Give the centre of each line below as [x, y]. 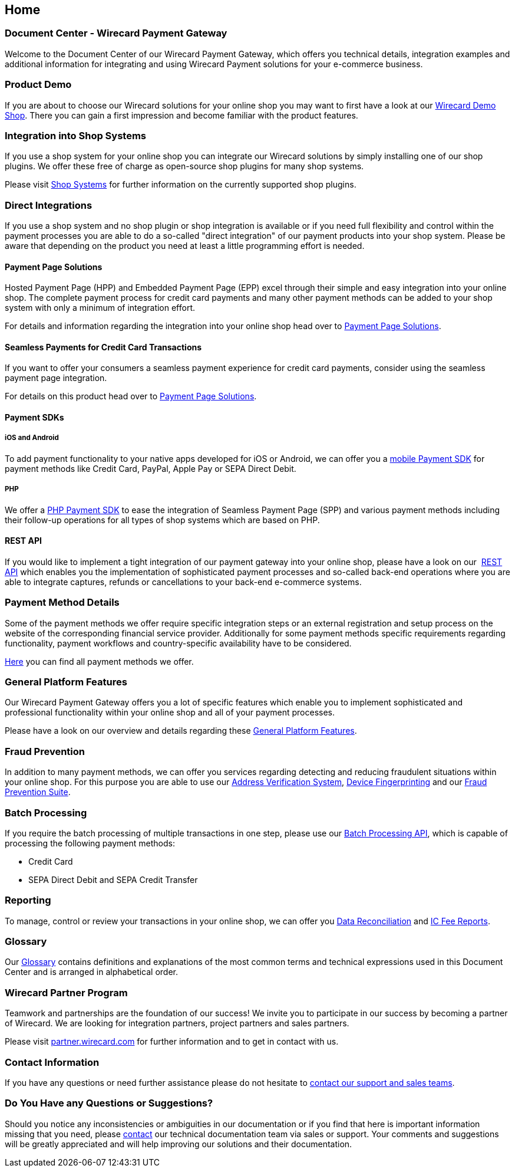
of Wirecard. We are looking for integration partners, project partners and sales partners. [177, 1023]
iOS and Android [32, 438]
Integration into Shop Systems [76, 135]
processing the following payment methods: [90, 843]
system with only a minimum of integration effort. [100, 308]
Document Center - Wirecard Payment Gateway [116, 33]
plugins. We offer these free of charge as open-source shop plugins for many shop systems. [184, 166]
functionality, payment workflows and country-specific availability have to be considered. [178, 643]
